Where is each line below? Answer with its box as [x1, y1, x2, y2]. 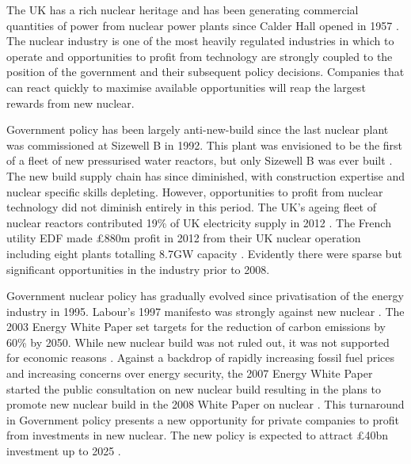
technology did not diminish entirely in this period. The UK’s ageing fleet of [6, 199, 377, 215]
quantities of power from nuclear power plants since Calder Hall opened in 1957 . [6, 17, 399, 33]
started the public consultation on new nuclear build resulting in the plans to [6, 380, 381, 397]
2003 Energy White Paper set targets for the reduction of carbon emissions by [6, 318, 386, 335]
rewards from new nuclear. [6, 94, 135, 111]
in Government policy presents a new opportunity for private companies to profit [6, 411, 400, 428]
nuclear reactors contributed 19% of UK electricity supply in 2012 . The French [6, 214, 391, 230]
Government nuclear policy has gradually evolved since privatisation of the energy [6, 287, 404, 304]
